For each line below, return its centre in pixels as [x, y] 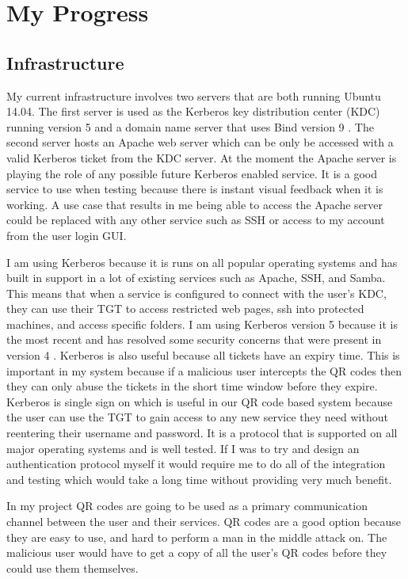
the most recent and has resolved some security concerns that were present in [194, 339]
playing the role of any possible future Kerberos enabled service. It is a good [192, 173]
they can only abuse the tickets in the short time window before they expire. [192, 386]
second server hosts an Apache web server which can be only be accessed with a [200, 142]
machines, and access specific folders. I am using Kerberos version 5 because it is [202, 324]
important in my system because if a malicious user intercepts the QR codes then [204, 370]
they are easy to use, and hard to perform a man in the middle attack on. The [197, 537]
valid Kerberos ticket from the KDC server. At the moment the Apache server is [202, 157]
